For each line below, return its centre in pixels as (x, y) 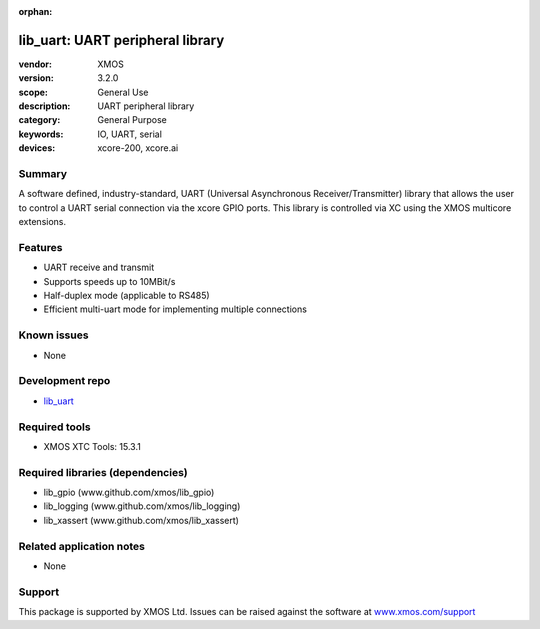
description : (44, 106)
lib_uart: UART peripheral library (121, 40)
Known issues (53, 335)
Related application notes (81, 546)
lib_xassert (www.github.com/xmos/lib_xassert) (141, 520)
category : (39, 120)
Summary (43, 174)
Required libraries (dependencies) (103, 472)
